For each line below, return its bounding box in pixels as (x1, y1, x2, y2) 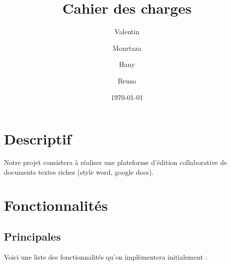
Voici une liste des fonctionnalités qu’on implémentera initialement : (4, 251, 208, 262)
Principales (4, 228, 61, 244)
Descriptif (4, 129, 71, 149)
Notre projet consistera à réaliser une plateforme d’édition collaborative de (4, 157, 227, 167)
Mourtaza (112, 42, 142, 53)
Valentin (114, 26, 140, 37)
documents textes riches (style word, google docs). (4, 166, 154, 177)
